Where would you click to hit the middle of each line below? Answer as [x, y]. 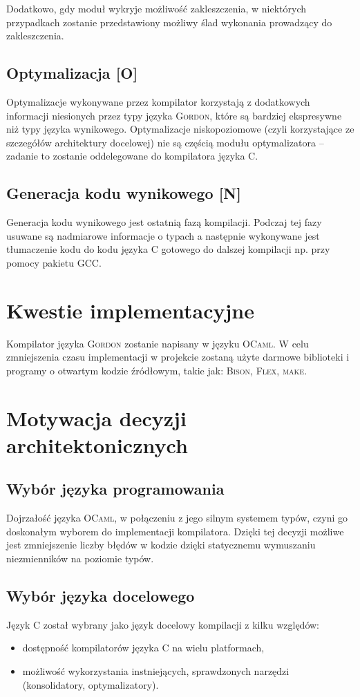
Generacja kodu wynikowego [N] [124, 193]
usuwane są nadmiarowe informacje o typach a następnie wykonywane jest [163, 235]
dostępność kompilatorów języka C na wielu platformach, [143, 648]
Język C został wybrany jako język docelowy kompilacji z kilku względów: [163, 624]
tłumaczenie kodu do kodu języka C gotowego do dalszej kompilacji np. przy [168, 249]
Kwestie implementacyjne [130, 310]
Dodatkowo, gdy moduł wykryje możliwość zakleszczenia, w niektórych [157, 8]
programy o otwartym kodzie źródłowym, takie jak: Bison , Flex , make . [157, 370]
